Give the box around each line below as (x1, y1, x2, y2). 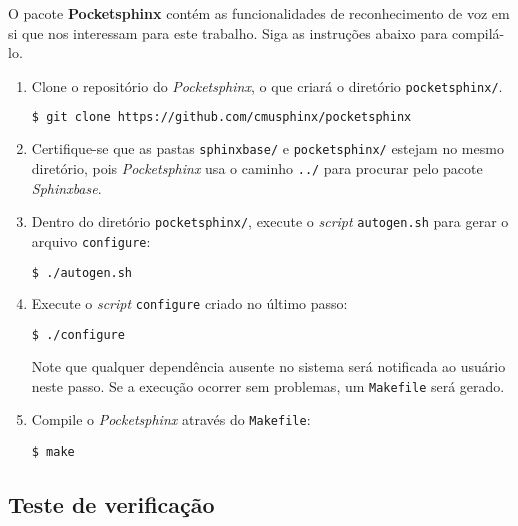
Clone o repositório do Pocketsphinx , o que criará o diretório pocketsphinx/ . (31, 75, 503, 96)
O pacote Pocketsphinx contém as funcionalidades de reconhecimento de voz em (8, 3, 510, 23)
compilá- (452, 22, 505, 43)
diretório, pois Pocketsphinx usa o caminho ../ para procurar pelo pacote (31, 157, 483, 178)
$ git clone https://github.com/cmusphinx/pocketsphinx (31, 110, 412, 125)
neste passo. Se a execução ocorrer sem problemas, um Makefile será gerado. (31, 375, 505, 396)
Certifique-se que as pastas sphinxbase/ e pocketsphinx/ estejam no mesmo (31, 138, 504, 159)
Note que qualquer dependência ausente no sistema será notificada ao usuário (31, 355, 506, 376)
